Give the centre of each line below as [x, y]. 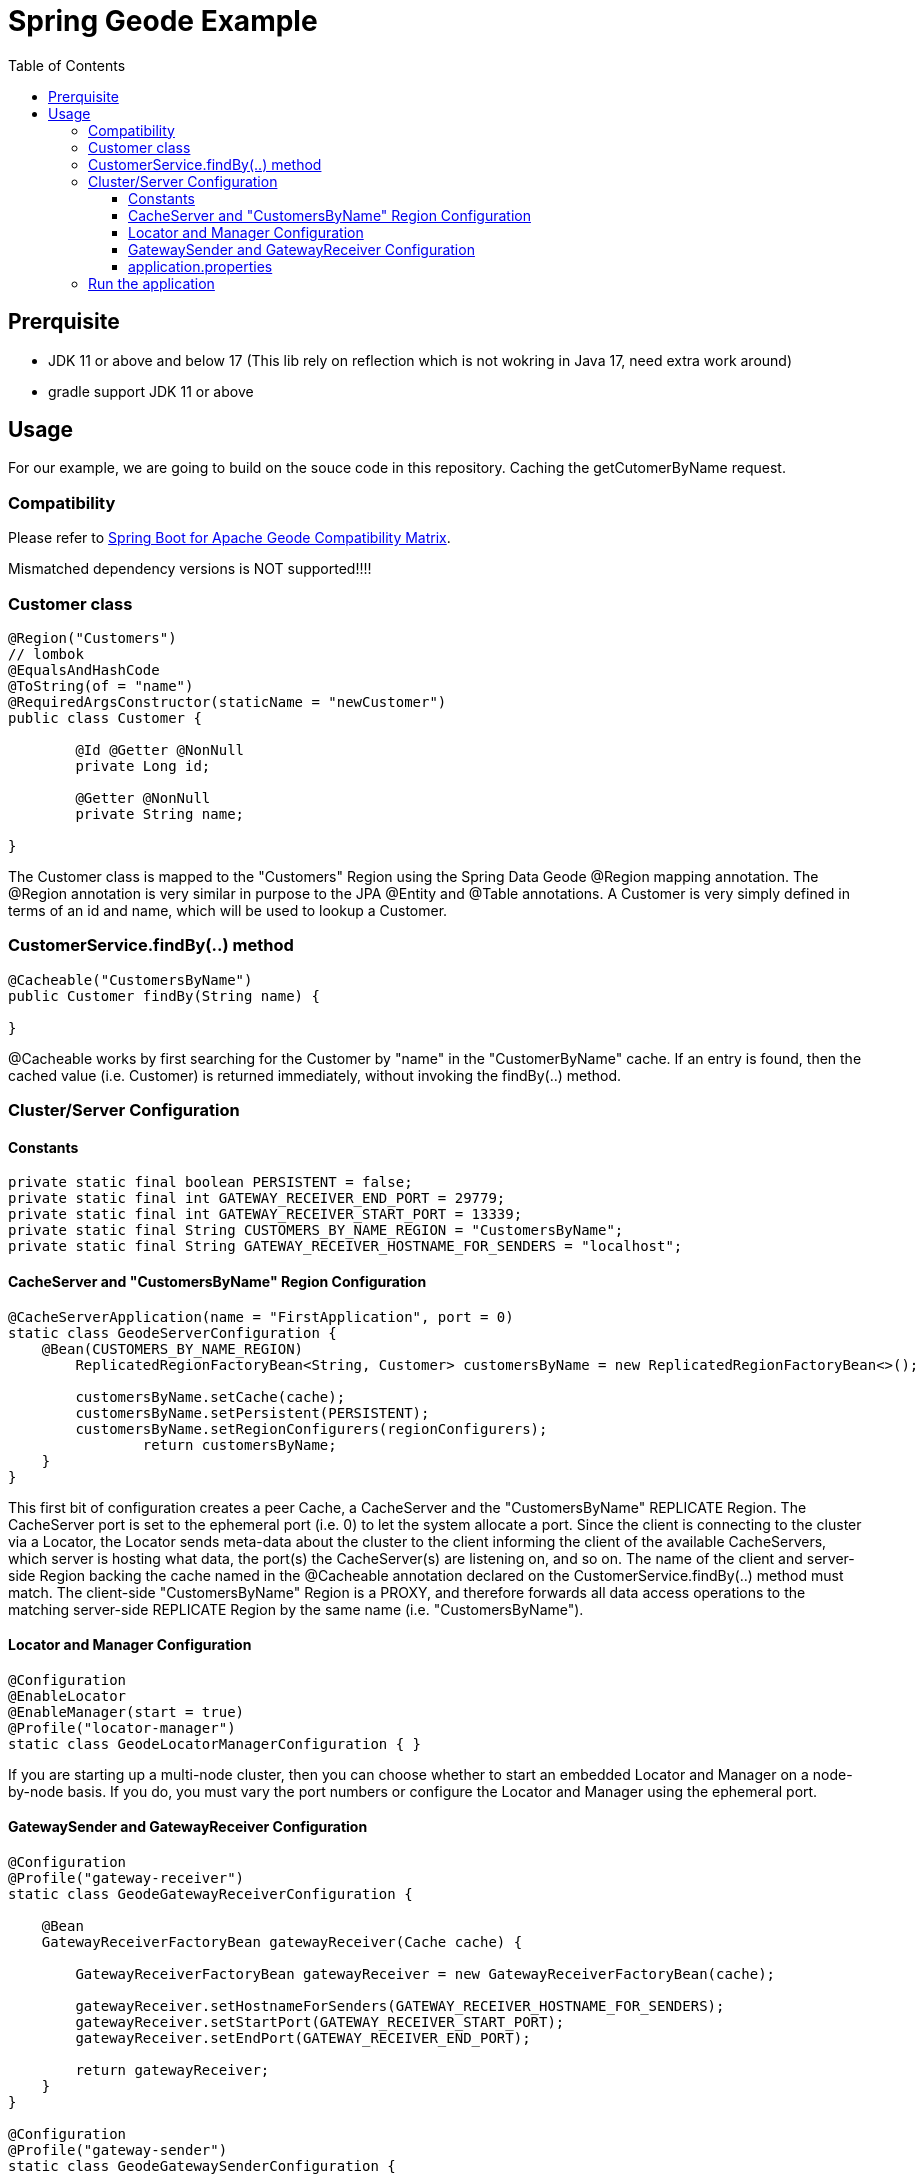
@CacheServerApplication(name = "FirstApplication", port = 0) [261, 1316]
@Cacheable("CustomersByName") [130, 979]
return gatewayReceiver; [172, 2069]
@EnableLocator [67, 1695]
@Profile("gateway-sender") [118, 2149]
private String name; [160, 813]
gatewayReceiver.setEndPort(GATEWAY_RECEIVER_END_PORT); [303, 2037]
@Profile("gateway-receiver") [126, 1877]
